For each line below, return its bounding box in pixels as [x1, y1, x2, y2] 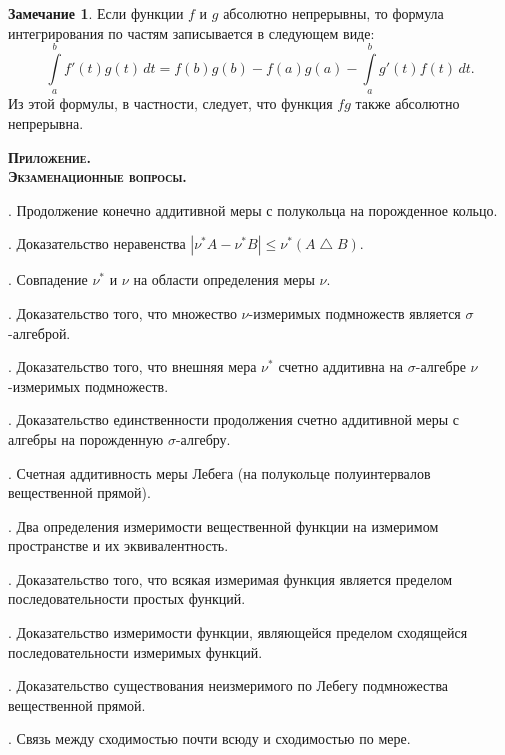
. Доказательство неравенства [8, 233, 186, 254]
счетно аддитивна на [278, 356, 404, 377]
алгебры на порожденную [8, 428, 164, 449]
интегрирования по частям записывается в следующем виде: [8, 22, 375, 43]
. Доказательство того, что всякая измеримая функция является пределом [8, 568, 453, 589]
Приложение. [8, 146, 92, 167]
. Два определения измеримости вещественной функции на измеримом [8, 515, 439, 536]
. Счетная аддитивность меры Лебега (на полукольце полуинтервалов [8, 462, 431, 483]
